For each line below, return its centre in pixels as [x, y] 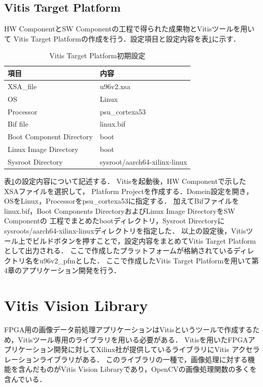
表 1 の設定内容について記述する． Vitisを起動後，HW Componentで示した [125, 181]
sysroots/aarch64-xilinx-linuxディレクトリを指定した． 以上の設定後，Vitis [125, 230]
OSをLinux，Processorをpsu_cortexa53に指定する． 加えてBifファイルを [122, 201]
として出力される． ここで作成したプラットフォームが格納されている [119, 250]
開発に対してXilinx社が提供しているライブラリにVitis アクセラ [157, 349]
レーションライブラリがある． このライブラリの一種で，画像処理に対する [126, 359]
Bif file [18, 124]
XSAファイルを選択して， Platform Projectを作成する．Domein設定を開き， [129, 191]
